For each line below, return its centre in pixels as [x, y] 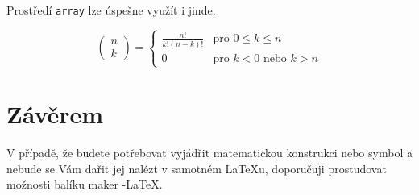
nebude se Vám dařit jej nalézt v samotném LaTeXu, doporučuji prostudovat [197, 168]
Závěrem [55, 114]
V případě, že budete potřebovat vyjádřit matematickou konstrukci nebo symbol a [209, 153]
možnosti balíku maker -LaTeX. [85, 184]
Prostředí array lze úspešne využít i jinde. [111, 10]
